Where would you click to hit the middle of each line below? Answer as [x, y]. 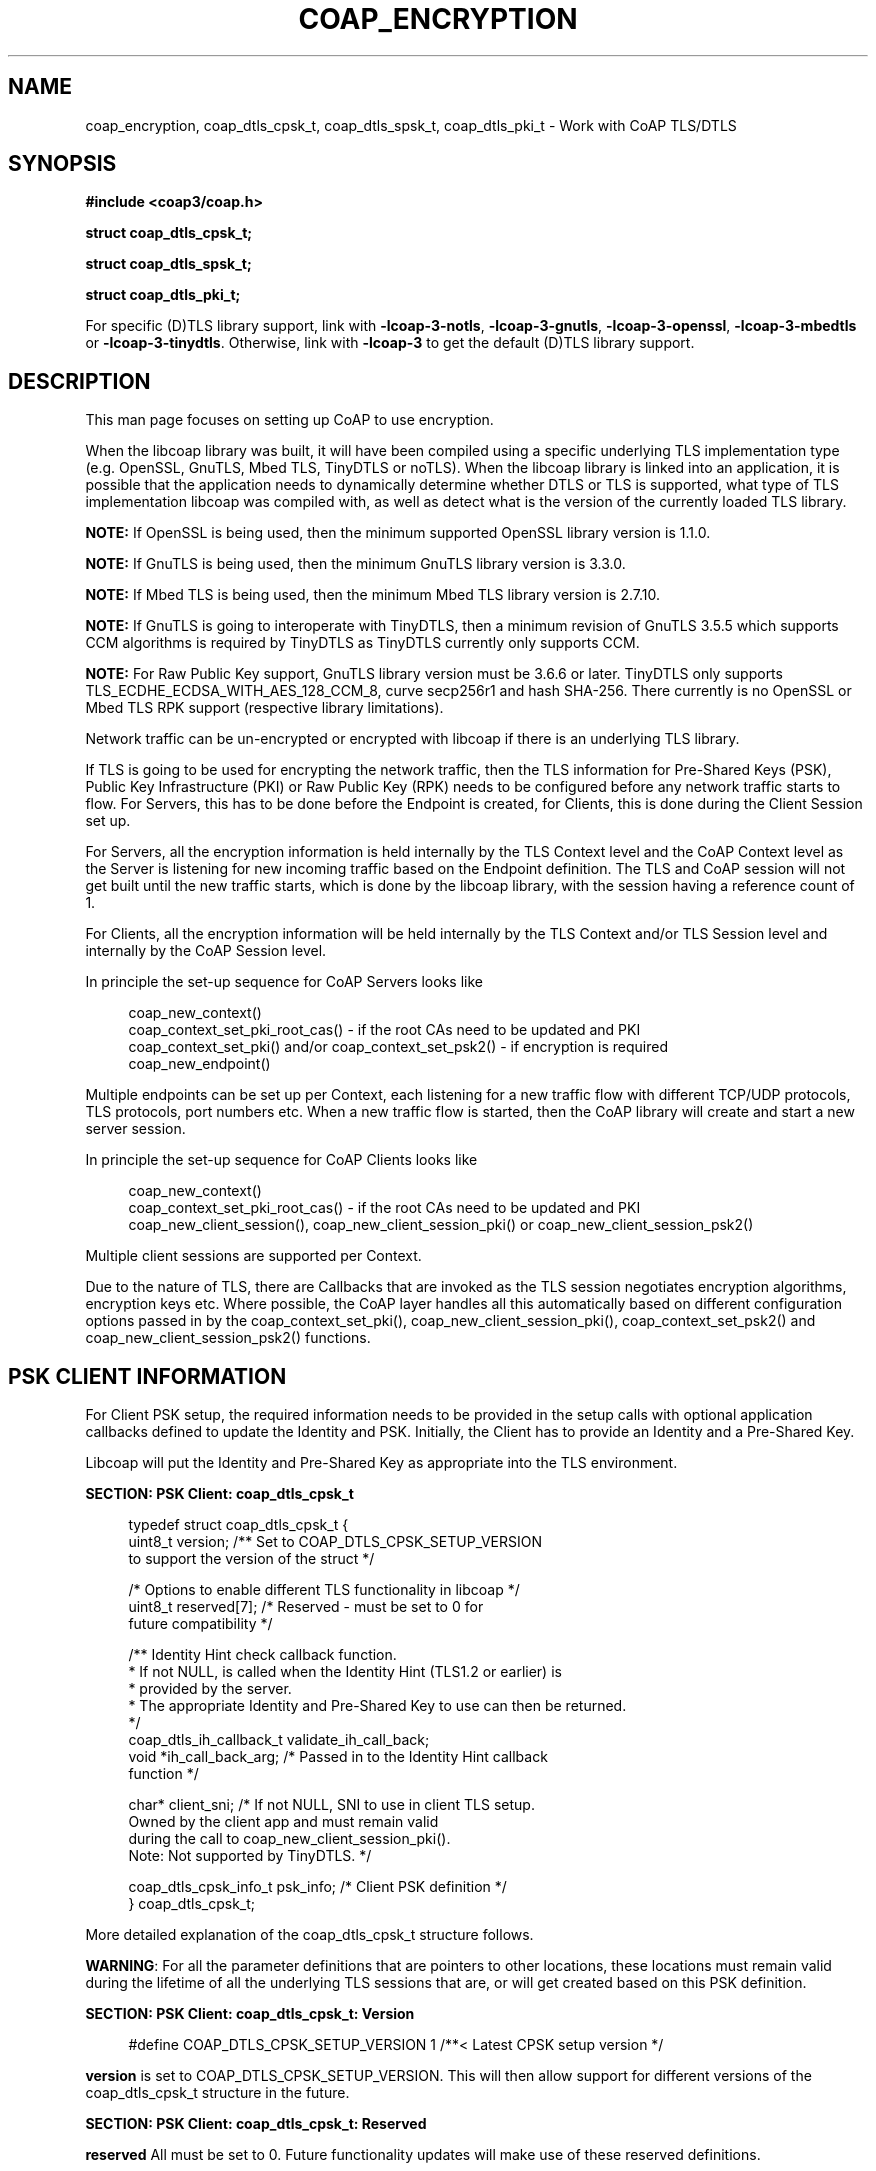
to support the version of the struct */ [251, 1559]
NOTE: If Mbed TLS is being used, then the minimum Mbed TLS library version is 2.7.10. [373, 595]
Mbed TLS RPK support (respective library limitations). [264, 708]
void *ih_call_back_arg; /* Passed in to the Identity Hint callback [338, 1757]
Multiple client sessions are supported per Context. [253, 1256]
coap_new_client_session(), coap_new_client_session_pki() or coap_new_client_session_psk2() [441, 1225]
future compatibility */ [200, 1624]
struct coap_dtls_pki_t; [163, 295]
